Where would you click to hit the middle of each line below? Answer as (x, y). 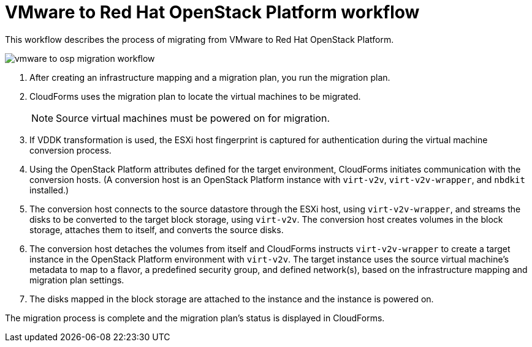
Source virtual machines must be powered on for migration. (193, 118)
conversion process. (70, 150)
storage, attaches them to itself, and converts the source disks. (157, 229)
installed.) (49, 190)
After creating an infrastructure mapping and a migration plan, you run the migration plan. (210, 77)
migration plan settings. (77, 280)
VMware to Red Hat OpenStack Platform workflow (212, 12)
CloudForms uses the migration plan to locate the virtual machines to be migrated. (195, 96)
